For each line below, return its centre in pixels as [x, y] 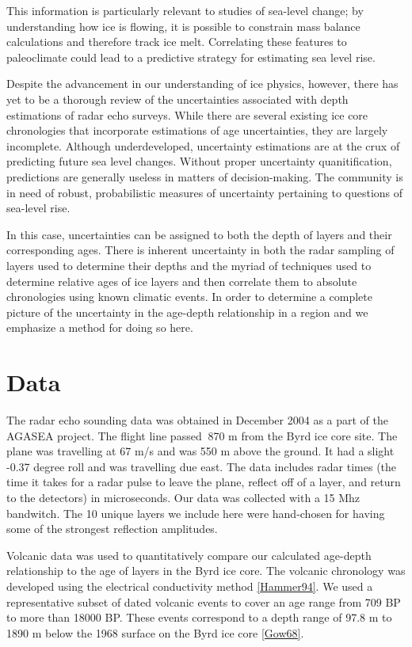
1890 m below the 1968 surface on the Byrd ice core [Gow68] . [155, 632]
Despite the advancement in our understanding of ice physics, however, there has [202, 84]
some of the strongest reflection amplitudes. [112, 529]
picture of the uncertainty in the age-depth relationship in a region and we [187, 312]
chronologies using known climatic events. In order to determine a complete [189, 297]
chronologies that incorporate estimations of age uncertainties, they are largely [197, 130]
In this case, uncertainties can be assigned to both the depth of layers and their [199, 234]
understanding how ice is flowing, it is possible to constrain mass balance [183, 26]
